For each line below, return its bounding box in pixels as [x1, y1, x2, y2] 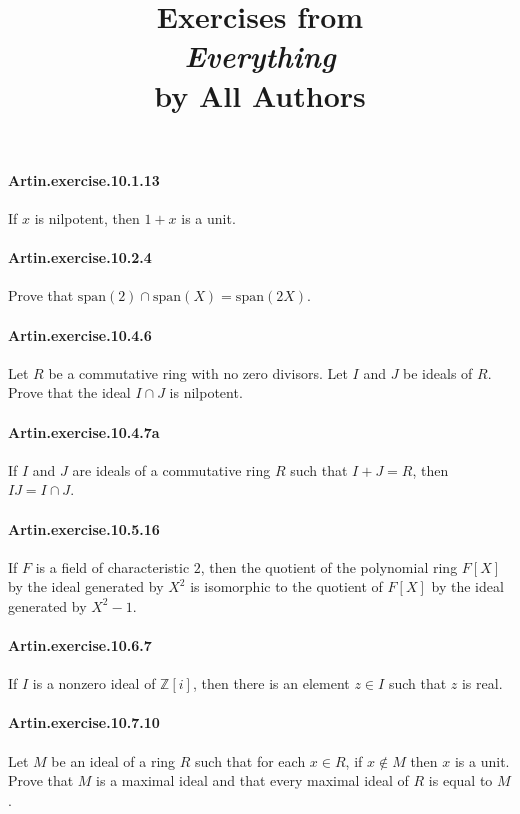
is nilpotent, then [34, 207, 140, 228]
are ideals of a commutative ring [72, 459, 271, 480]
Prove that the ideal [8, 382, 131, 403]
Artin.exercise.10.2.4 [8, 247, 152, 268]
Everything [184, 35, 336, 77]
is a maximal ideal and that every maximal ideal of [96, 770, 409, 791]
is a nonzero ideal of [32, 673, 156, 694]
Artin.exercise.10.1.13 [8, 169, 160, 190]
